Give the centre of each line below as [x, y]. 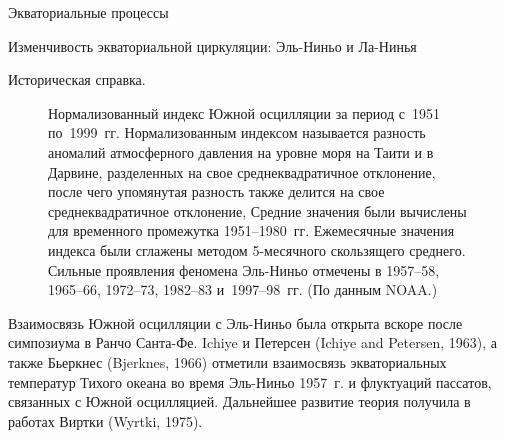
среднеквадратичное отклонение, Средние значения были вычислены [257, 210]
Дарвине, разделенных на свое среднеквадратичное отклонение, [242, 171]
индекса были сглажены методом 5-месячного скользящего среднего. [257, 249]
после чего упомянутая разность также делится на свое [216, 191]
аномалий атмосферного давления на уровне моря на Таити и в [241, 151]
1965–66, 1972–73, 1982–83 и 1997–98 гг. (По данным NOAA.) [243, 289]
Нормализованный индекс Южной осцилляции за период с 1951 [244, 112]
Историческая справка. [77, 79]
